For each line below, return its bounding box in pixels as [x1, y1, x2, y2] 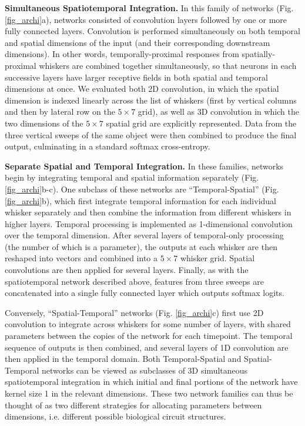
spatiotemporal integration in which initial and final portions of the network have [5, 375, 298, 388]
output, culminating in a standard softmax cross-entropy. [5, 140, 210, 152]
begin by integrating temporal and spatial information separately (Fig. [5, 171, 259, 184]
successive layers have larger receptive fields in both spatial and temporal [5, 71, 268, 83]
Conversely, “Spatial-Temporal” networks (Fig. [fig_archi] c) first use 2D [5, 306, 264, 318]
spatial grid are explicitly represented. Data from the [106, 117, 297, 129]
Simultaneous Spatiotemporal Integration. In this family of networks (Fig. [5, 2, 294, 14]
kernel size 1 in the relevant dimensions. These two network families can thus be [5, 387, 293, 399]
